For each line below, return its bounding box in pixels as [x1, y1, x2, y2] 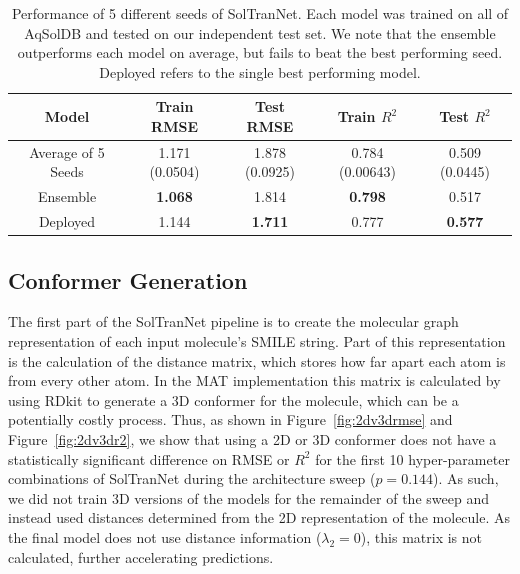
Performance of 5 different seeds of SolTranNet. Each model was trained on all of [11, 3, 509, 23]
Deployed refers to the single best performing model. [99, 61, 421, 82]
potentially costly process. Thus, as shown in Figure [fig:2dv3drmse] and [8, 409, 453, 430]
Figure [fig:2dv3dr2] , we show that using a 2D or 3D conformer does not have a [8, 428, 497, 449]
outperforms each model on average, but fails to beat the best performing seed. [17, 42, 503, 63]
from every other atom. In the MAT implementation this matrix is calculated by [8, 370, 501, 391]
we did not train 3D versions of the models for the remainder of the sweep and [8, 487, 489, 508]
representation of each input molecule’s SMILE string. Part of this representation [8, 330, 506, 351]
